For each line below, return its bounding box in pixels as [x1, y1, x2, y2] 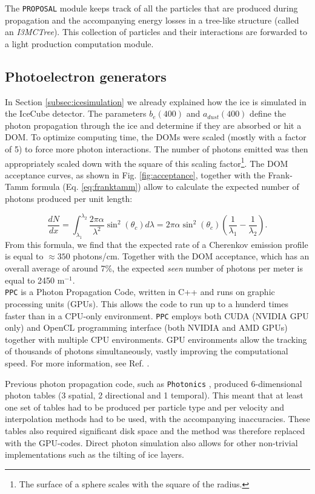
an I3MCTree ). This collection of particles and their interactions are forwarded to [5, 25, 308, 38]
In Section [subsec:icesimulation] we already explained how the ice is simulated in [5, 95, 307, 108]
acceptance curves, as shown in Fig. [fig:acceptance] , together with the [5, 168, 265, 181]
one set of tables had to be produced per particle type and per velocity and [5, 400, 285, 413]
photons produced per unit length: [5, 192, 133, 205]
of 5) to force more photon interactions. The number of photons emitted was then [5, 143, 308, 155]
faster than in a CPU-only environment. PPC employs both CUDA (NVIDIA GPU [5, 309, 309, 322]
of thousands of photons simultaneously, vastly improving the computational [5, 345, 288, 357]
